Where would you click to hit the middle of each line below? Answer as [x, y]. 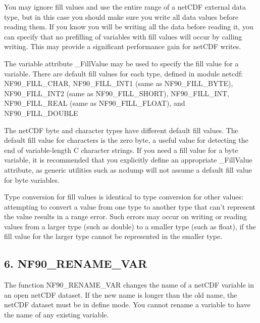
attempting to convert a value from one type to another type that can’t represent [130, 206]
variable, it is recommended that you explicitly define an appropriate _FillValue [128, 160]
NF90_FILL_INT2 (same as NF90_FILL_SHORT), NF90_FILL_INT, [117, 93]
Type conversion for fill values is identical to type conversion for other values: [124, 197]
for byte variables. [32, 179]
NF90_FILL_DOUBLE [41, 113]
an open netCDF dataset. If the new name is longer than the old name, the [121, 294]
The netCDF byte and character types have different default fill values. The [121, 130]
